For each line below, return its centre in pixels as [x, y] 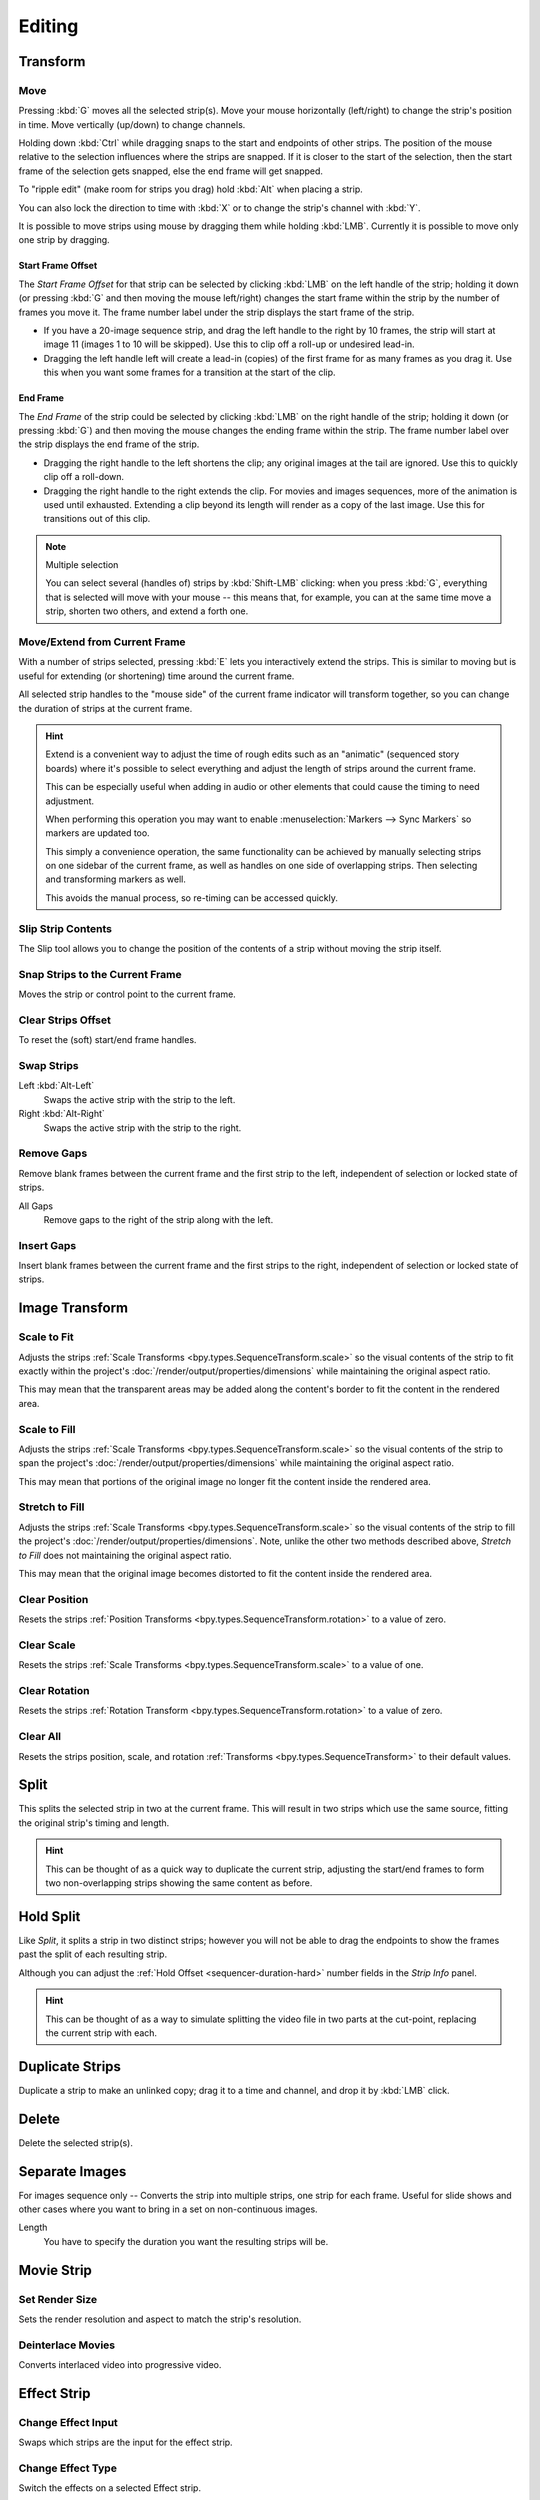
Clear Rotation [54, 1691]
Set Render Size [58, 2299]
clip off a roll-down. [84, 477]
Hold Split [49, 1916]
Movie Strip [55, 2270]
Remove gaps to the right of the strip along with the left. [158, 1219]
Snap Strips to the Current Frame [100, 974]
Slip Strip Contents [65, 928]
